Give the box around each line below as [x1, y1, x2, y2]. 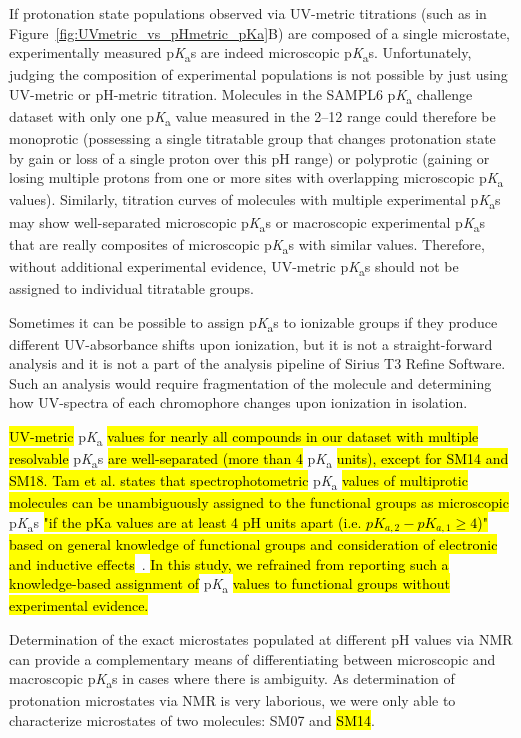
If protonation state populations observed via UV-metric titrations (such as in [9, 3, 487, 23]
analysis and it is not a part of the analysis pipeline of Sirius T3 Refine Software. [9, 353, 506, 374]
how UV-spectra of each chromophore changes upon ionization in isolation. [9, 392, 468, 413]
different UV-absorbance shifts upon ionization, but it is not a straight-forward [9, 333, 493, 354]
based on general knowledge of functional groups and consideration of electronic [9, 534, 498, 555]
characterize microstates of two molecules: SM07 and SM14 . [9, 709, 375, 730]
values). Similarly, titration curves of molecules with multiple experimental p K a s [9, 189, 501, 213]
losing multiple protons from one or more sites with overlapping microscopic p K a [9, 167, 504, 191]
